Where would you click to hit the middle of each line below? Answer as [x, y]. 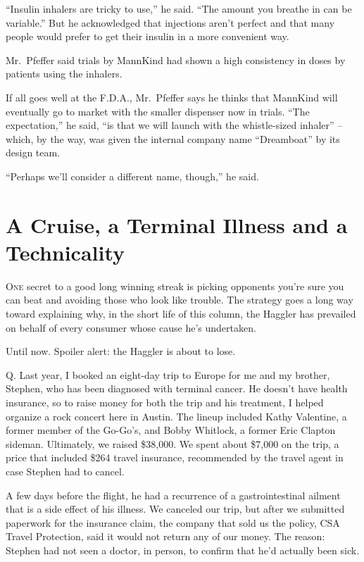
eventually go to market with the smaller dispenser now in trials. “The [158, 111]
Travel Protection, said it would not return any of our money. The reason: [165, 536]
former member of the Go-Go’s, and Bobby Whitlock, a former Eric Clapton [171, 430]
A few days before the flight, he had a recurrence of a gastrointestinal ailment [173, 495]
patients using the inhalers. [64, 74]
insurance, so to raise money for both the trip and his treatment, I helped [165, 402]
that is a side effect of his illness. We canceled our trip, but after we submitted [175, 509]
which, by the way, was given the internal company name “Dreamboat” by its [173, 138]
